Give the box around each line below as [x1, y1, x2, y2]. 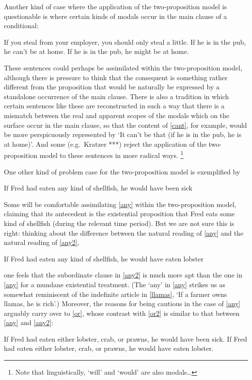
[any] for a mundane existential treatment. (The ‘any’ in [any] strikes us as [4, 279, 225, 289]
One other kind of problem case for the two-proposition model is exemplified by [4, 166, 240, 176]
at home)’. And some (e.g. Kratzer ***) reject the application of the [4, 138, 206, 149]
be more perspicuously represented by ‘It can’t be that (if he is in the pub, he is [4, 129, 242, 139]
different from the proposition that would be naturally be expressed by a [4, 82, 220, 92]
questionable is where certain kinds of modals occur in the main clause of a [4, 11, 227, 21]
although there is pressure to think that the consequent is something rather [4, 72, 228, 82]
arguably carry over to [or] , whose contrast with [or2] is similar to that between [4, 308, 240, 318]
